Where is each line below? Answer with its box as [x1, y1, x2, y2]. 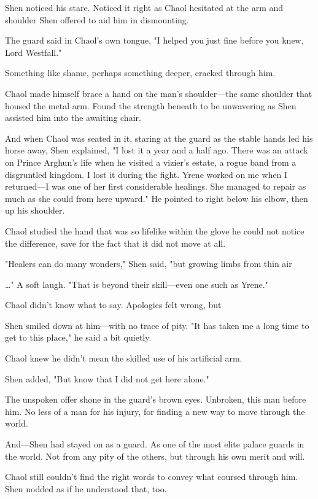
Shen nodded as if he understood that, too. [5, 482, 167, 495]
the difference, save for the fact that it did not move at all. [5, 236, 226, 249]
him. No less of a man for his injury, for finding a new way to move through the [5, 404, 305, 417]
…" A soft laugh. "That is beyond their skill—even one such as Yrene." [5, 277, 268, 290]
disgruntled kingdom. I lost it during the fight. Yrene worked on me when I [5, 168, 287, 180]
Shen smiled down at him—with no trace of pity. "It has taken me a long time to [5, 319, 309, 331]
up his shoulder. [5, 204, 65, 217]
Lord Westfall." [5, 45, 62, 58]
